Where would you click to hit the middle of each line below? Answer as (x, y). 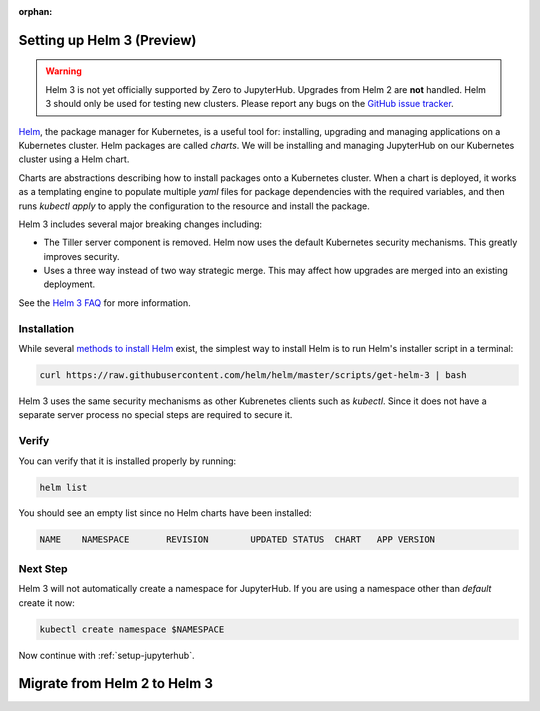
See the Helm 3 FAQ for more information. (105, 302)
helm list (63, 487)
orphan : (35, 11)
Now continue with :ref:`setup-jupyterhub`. (106, 655)
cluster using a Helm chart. (74, 159)
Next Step (43, 568)
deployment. (69, 284)
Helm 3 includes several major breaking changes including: (140, 224)
